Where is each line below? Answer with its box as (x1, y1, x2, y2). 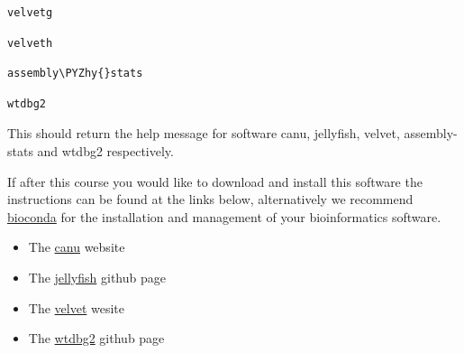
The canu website (28, 237, 125, 256)
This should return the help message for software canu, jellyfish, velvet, (7, 124, 400, 143)
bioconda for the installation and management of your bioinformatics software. (7, 207, 441, 226)
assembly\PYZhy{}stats (7, 67, 143, 80)
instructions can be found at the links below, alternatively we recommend (7, 190, 414, 209)
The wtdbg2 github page (28, 329, 165, 348)
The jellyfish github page (28, 267, 166, 286)
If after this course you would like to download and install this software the (7, 172, 423, 190)
